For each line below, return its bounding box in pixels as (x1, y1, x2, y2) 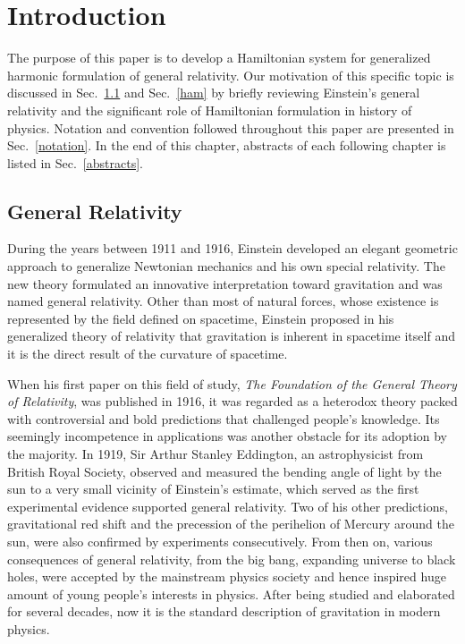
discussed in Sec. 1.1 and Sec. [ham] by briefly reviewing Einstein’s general (7, 83, 420, 102)
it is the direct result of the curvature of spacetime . (7, 344, 288, 363)
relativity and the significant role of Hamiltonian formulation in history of (7, 100, 412, 119)
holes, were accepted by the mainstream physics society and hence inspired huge (7, 567, 446, 586)
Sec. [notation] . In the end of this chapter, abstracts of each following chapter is (7, 136, 446, 155)
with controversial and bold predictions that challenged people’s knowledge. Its (7, 409, 440, 428)
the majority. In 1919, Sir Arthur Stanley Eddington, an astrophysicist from (7, 445, 424, 463)
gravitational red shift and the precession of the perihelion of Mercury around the (7, 514, 454, 533)
